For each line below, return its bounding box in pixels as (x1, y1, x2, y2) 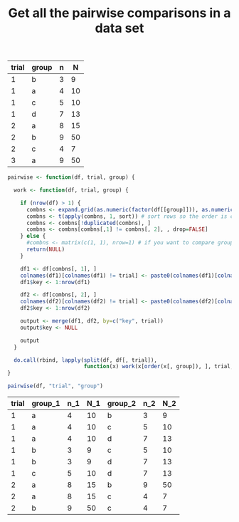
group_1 (31, 399, 60, 409)
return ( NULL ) (26, 246, 65, 254)
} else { (20, 233, 46, 240)
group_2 (107, 399, 137, 409)
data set (95, 20, 144, 36)
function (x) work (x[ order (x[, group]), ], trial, (83, 363, 234, 370)
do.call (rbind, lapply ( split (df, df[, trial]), (14, 356, 158, 364)
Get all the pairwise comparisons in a (8, 5, 231, 21)
